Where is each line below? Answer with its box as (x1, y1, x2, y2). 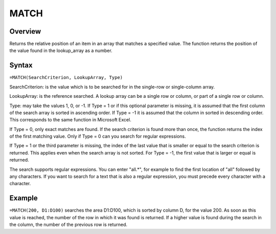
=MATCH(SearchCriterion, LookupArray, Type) (9, 74, 123, 81)
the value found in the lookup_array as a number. (9, 47, 112, 54)
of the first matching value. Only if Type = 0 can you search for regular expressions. (9, 133, 186, 140)
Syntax (9, 61, 33, 70)
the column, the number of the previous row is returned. (9, 222, 128, 228)
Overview (9, 27, 41, 36)
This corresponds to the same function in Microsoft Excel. (9, 117, 131, 123)
